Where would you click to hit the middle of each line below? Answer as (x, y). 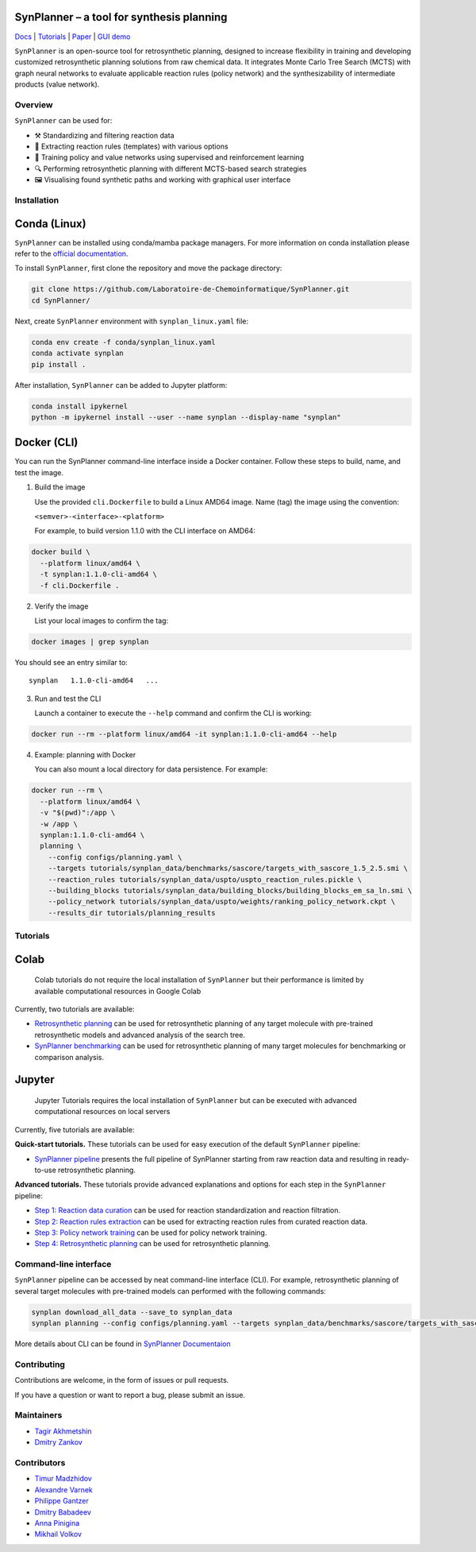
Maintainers (38, 1415)
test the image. (39, 472)
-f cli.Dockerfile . (80, 585)
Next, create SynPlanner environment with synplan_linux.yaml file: (132, 321)
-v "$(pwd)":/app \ (78, 813)
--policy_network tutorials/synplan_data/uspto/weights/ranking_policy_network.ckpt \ (222, 902)
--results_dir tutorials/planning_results (132, 913)
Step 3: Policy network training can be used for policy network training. (151, 1233)
